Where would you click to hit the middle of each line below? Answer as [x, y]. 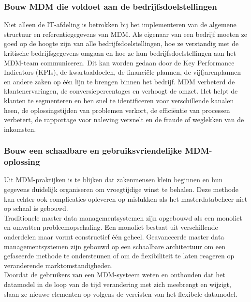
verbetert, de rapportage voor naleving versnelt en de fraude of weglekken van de [124, 119]
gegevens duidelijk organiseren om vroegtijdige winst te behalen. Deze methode [121, 189]
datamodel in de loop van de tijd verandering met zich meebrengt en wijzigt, [118, 284]
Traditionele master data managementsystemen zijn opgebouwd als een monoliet [123, 217]
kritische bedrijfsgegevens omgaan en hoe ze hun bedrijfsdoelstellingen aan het [120, 53]
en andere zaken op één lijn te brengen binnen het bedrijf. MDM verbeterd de [119, 81]
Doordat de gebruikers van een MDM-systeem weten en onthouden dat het [115, 275]
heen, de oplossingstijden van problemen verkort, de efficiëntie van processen [117, 110]
